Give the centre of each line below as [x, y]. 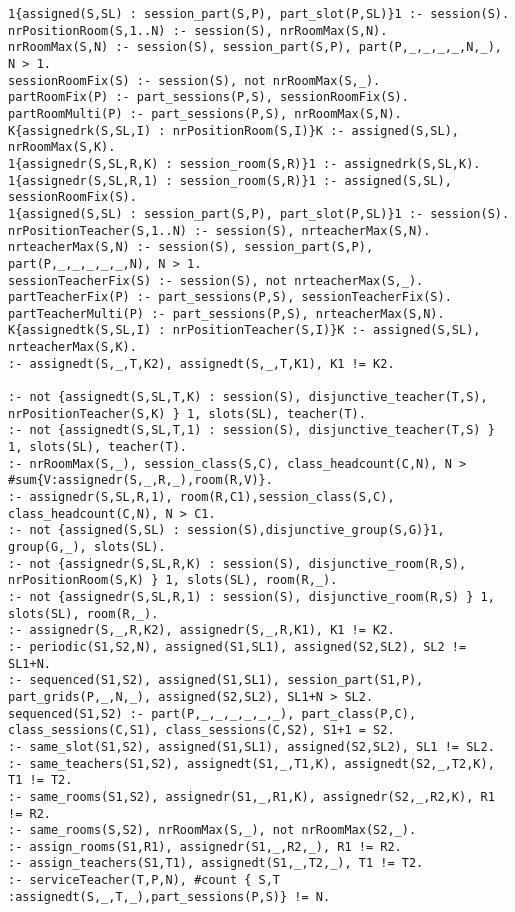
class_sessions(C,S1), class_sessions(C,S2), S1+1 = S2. [201, 730]
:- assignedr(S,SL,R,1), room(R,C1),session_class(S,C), [201, 497]
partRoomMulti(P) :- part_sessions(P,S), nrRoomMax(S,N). [205, 113]
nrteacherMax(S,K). [72, 347]
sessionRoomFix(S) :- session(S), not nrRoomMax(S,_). [194, 80]
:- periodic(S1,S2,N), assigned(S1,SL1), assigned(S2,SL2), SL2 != [237, 646]
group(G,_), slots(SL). [87, 547]
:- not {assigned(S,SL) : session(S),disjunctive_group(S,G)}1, [226, 530]
